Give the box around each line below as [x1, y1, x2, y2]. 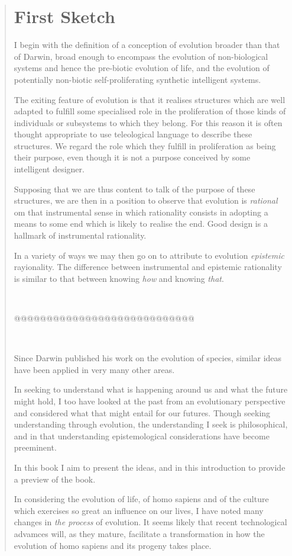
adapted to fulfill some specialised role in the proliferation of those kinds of [14, 105, 286, 117]
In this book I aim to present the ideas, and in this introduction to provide [14, 461, 285, 473]
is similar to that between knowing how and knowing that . [14, 272, 224, 284]
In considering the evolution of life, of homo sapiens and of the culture [14, 493, 269, 505]
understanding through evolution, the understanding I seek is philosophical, [14, 418, 288, 430]
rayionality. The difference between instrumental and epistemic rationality [14, 261, 282, 273]
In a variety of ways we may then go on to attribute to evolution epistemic [14, 249, 284, 261]
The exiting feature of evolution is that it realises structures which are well [14, 93, 285, 105]
